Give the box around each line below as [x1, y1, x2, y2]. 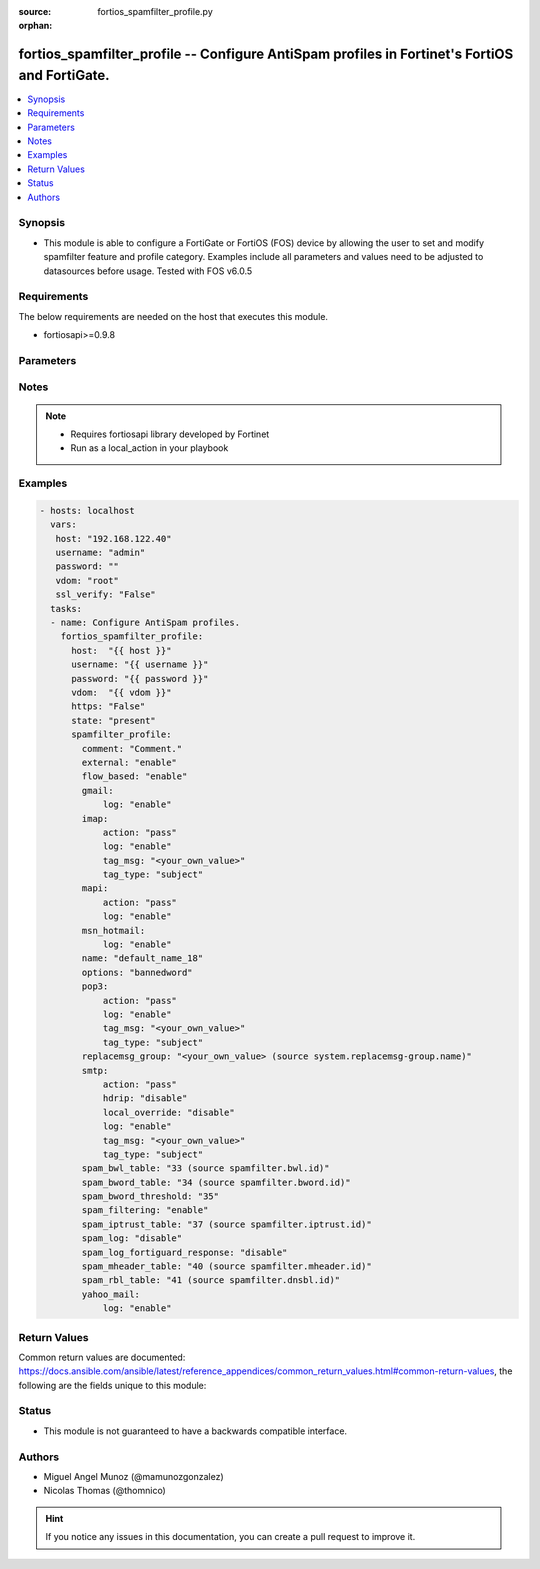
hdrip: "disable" [102, 1093, 188, 1104]
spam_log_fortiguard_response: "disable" [81, 1246, 288, 1258]
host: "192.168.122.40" [55, 533, 172, 544]
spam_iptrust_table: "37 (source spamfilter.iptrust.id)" [81, 1218, 372, 1230]
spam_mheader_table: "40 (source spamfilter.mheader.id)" [81, 1261, 372, 1272]
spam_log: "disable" [81, 1233, 183, 1244]
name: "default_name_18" [81, 953, 204, 964]
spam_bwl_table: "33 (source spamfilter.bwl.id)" [81, 1163, 330, 1174]
